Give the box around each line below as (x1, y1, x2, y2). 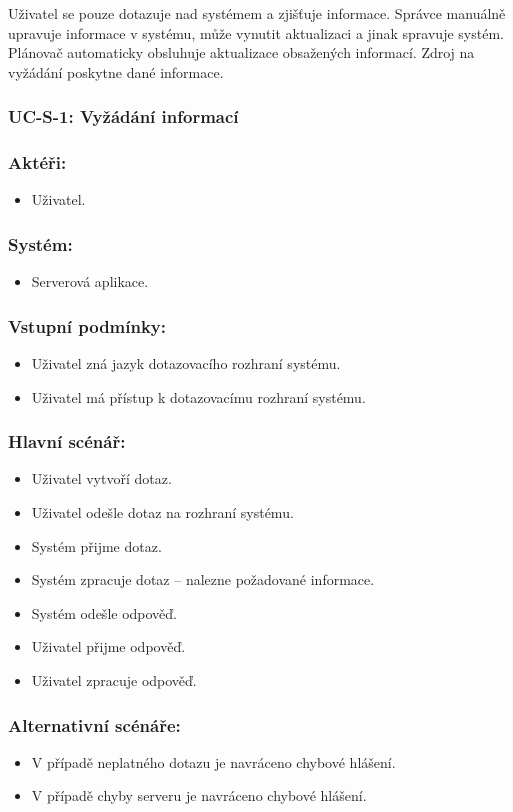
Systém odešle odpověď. (31, 602, 178, 623)
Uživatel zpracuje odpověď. (31, 670, 197, 691)
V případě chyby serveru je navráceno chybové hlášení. (31, 785, 367, 806)
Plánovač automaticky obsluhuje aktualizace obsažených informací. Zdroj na (8, 42, 475, 63)
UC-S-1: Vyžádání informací (8, 104, 239, 129)
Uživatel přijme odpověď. (31, 636, 186, 657)
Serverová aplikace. (31, 271, 149, 292)
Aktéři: (8, 150, 67, 175)
